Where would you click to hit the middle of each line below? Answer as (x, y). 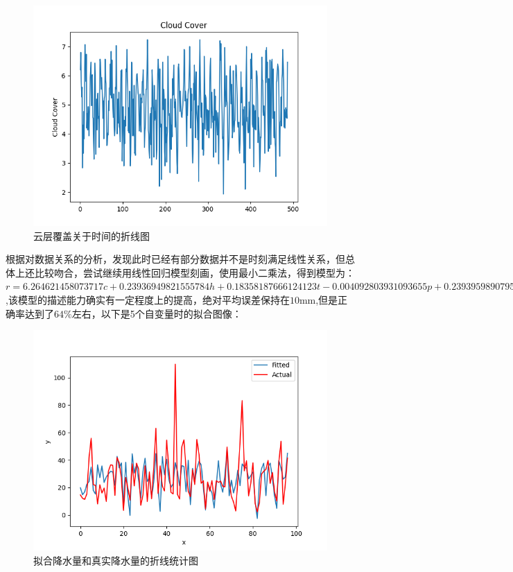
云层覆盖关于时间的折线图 (92, 235)
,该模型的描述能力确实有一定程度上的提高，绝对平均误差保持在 (148, 299)
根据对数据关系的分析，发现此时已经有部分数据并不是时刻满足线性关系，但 (175, 259)
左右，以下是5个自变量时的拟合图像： (157, 313)
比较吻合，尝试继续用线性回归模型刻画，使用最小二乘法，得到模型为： (194, 272)
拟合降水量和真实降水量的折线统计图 (116, 560)
